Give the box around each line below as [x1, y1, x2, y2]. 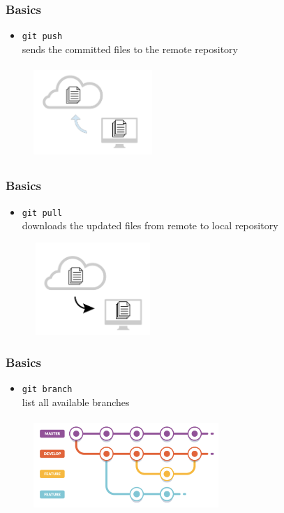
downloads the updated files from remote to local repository [22, 218, 278, 233]
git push [22, 31, 63, 42]
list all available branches [22, 394, 130, 409]
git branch [22, 384, 73, 394]
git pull [22, 208, 63, 218]
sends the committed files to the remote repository [22, 41, 238, 56]
